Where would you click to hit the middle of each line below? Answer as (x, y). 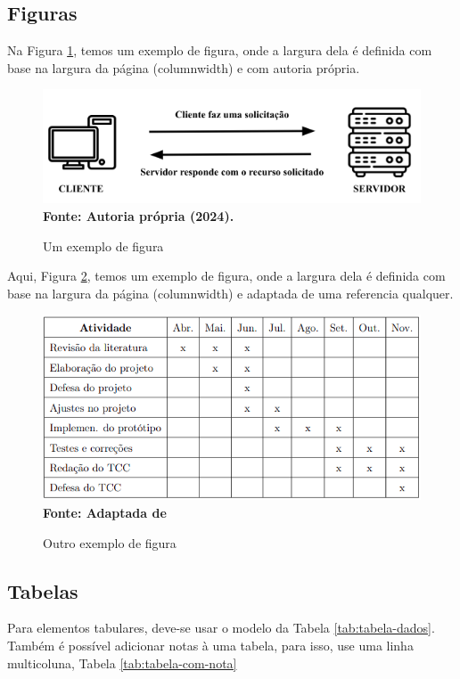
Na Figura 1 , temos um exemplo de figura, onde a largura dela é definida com (220, 50)
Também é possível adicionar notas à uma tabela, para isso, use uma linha (210, 645)
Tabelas (43, 590)
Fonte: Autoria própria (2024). (139, 215)
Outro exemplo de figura (110, 542)
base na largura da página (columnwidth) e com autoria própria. (184, 67)
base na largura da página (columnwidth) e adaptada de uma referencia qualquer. (230, 293)
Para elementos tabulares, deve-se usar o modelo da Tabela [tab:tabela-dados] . (221, 628)
